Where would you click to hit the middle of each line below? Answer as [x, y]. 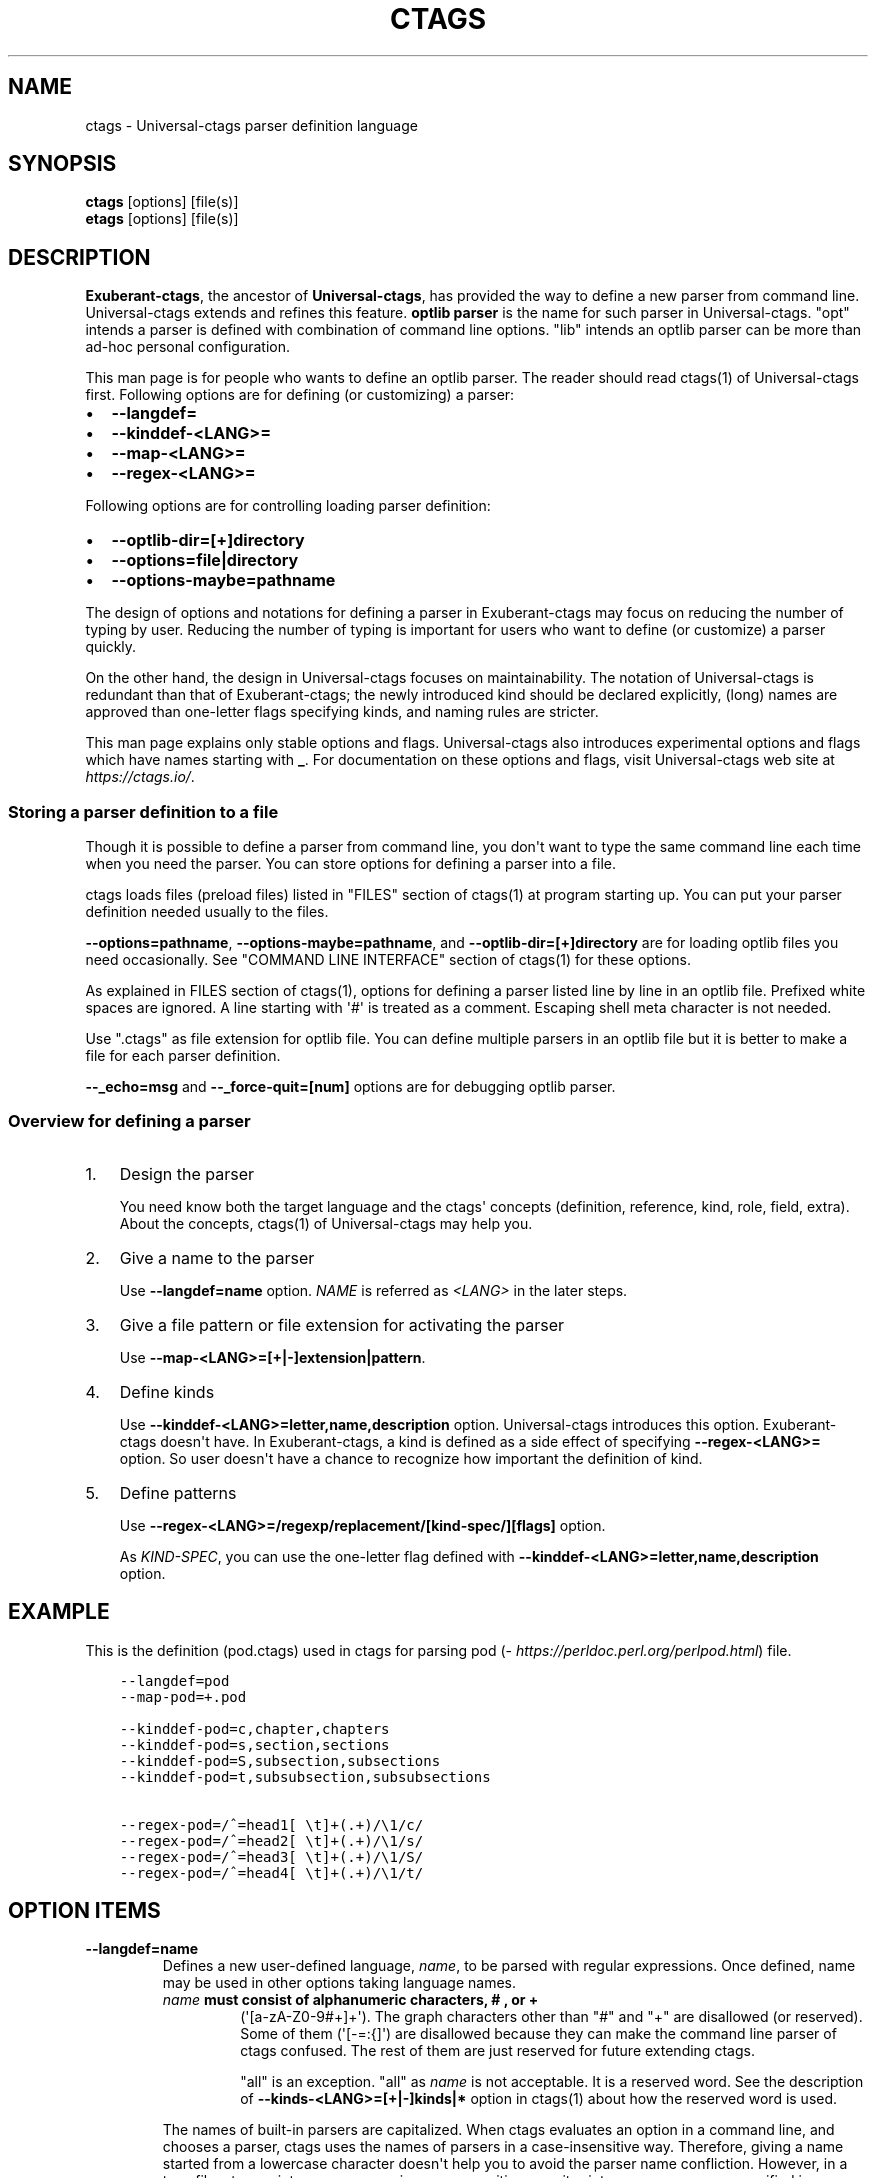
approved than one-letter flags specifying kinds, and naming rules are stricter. [342, 712]
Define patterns [178, 1492]
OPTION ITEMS [84, 1911]
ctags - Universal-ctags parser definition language [251, 125]
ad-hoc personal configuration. [188, 347]
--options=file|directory [205, 560]
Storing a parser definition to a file [143, 811]
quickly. [111, 647]
